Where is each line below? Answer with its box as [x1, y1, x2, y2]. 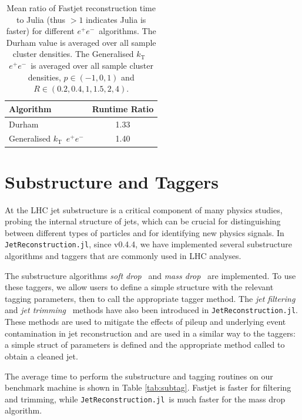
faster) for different [6, 25, 75, 37]
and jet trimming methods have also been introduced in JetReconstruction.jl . [5, 304, 298, 316]
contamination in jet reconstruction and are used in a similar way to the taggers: [5, 327, 296, 339]
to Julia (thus [16, 13, 66, 25]
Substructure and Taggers [5, 169, 219, 193]
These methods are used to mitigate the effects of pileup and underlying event [5, 315, 286, 328]
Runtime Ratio [92, 102, 154, 115]
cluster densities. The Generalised [12, 48, 134, 60]
